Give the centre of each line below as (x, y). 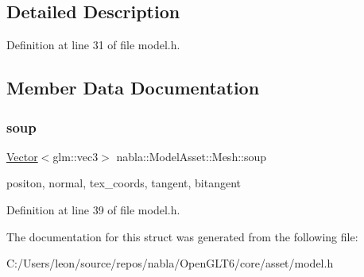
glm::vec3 (76, 156)
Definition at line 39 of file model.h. (93, 209)
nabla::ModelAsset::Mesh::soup (192, 156)
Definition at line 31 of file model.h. (93, 45)
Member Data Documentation (133, 88)
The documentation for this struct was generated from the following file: (182, 236)
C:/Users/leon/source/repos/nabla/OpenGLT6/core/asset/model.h (170, 263)
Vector (22, 156)
